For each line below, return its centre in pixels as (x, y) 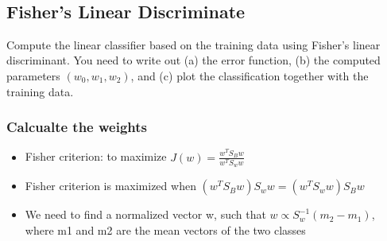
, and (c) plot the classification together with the (250, 75)
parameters (33, 75)
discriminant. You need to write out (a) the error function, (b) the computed (193, 60)
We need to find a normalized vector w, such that (145, 214)
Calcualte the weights (77, 127)
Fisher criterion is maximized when (110, 186)
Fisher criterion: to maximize (96, 156)
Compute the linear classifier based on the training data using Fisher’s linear (193, 44)
